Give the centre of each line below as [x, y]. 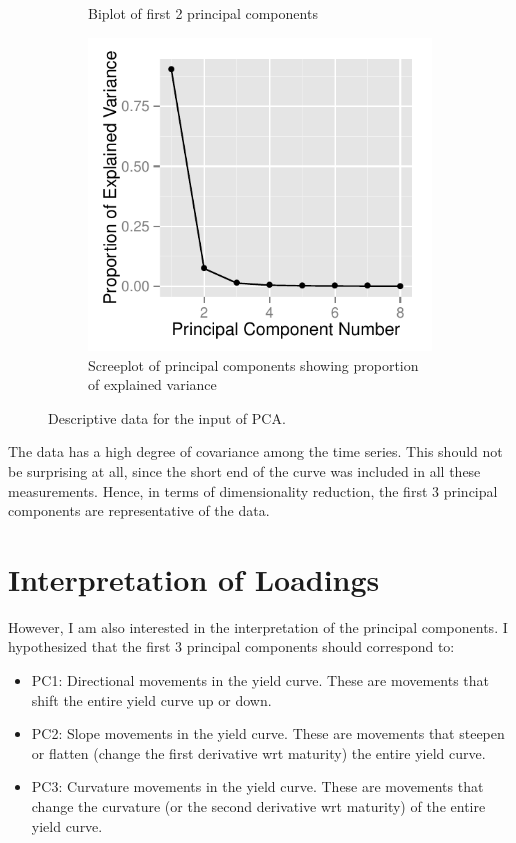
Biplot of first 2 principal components [203, 13]
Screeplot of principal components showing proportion [253, 364]
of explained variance [152, 384]
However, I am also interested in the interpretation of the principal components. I [258, 626]
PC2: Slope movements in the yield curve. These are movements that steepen [268, 733]
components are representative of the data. [139, 510]
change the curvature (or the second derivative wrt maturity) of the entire [258, 805]
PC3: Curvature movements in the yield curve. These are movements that [257, 786]
